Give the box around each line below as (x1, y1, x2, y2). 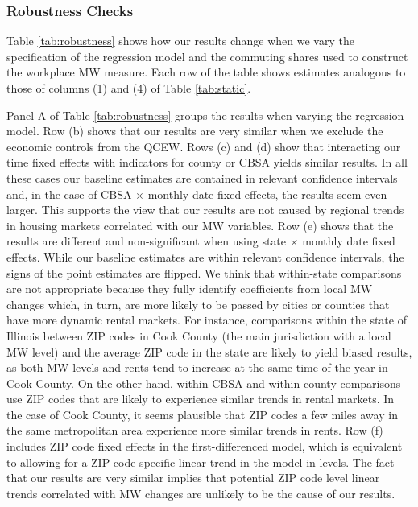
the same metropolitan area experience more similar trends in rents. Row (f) (6, 422, 383, 439)
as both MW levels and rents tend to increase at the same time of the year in (6, 359, 388, 376)
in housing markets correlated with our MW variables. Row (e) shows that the (6, 216, 394, 233)
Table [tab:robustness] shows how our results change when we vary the (6, 32, 354, 49)
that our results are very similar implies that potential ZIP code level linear (6, 469, 380, 486)
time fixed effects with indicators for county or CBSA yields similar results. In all (6, 154, 408, 171)
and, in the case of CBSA (6, 185, 132, 202)
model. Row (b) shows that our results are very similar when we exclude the (6, 122, 383, 139)
